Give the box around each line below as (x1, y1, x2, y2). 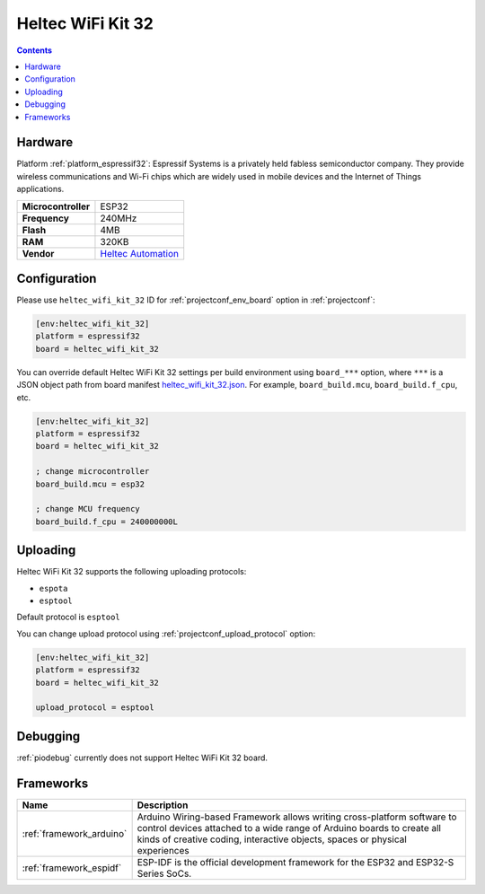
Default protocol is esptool (16, 611, 120, 623)
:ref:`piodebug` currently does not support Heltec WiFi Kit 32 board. (16, 752, 269, 763)
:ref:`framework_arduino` (22, 827, 128, 839)
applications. (16, 184, 65, 195)
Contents (16, 45, 53, 56)
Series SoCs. (137, 867, 192, 880)
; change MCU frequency (35, 504, 141, 514)
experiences (137, 844, 190, 856)
